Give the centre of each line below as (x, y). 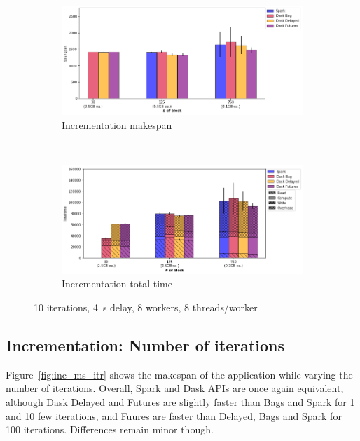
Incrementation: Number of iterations (145, 345)
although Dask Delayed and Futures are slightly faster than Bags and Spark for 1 (180, 402)
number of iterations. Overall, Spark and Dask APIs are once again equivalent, (175, 388)
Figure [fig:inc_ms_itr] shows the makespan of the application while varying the (179, 374)
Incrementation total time (117, 284)
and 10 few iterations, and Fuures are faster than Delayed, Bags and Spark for (174, 415)
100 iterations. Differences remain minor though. (110, 429)
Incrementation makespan (117, 124)
